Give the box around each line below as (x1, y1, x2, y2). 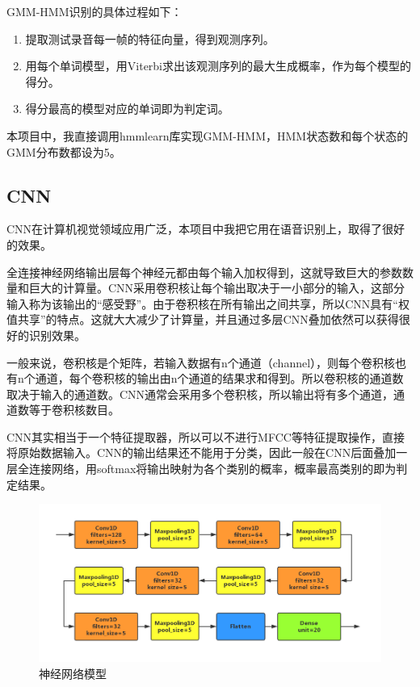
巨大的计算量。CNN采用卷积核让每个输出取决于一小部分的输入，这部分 (28, 279, 405, 296)
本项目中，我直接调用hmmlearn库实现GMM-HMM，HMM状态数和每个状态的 (6, 127, 409, 144)
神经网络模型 (39, 665, 107, 682)
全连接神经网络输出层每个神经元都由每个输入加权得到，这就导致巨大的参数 (6, 263, 402, 280)
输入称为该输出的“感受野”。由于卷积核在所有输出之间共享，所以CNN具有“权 (6, 295, 409, 312)
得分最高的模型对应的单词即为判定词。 (25, 100, 229, 117)
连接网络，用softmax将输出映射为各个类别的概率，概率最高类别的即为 (28, 460, 397, 477)
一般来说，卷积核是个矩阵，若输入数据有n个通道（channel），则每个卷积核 (6, 354, 396, 371)
